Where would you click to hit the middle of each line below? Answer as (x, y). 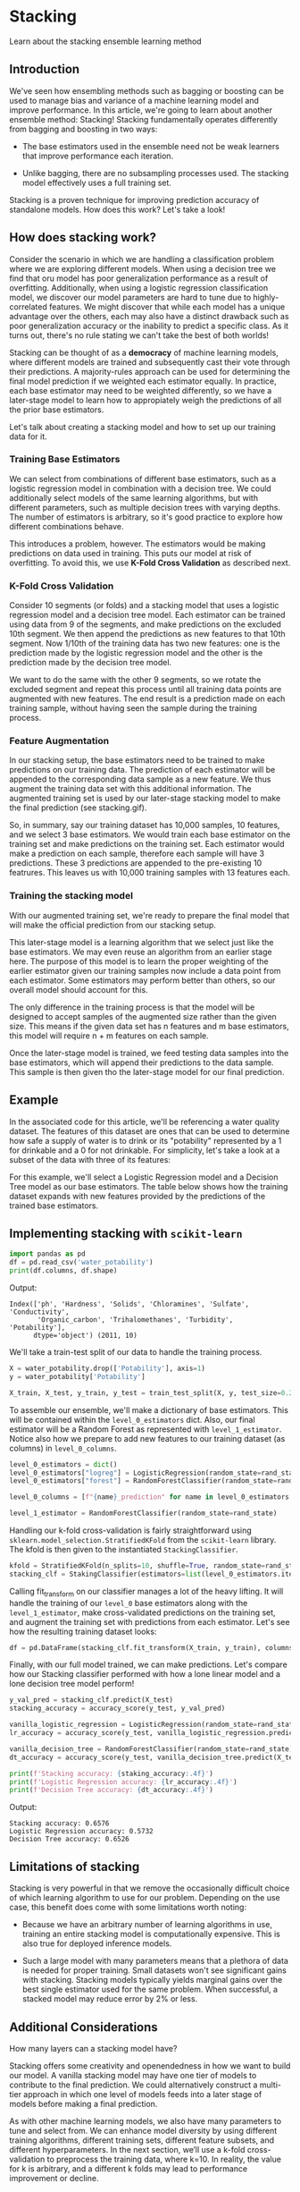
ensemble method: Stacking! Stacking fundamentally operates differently (144, 119)
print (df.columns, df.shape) (63, 1271)
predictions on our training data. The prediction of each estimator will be (142, 770)
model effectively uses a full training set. (97, 182)
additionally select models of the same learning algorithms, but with (134, 497)
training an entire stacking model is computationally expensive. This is (151, 1934)
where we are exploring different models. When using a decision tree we (143, 268)
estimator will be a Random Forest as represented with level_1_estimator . (146, 1429)
